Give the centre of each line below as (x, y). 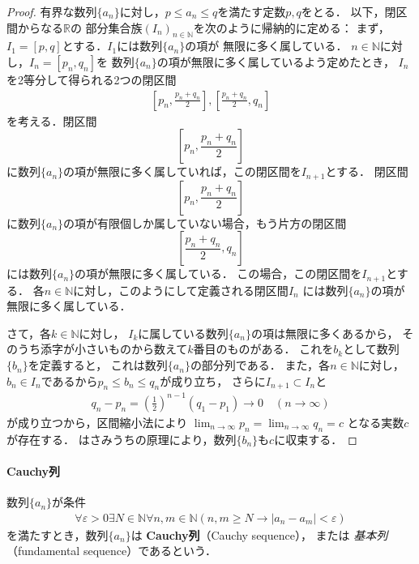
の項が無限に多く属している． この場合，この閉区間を (218, 273)
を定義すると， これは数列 (98, 365)
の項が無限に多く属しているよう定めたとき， (276, 61)
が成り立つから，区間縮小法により (97, 422)
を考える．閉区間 (52, 120)
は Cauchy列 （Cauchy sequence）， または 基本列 (259, 534)
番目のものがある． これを (263, 349)
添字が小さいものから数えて (114, 349)
